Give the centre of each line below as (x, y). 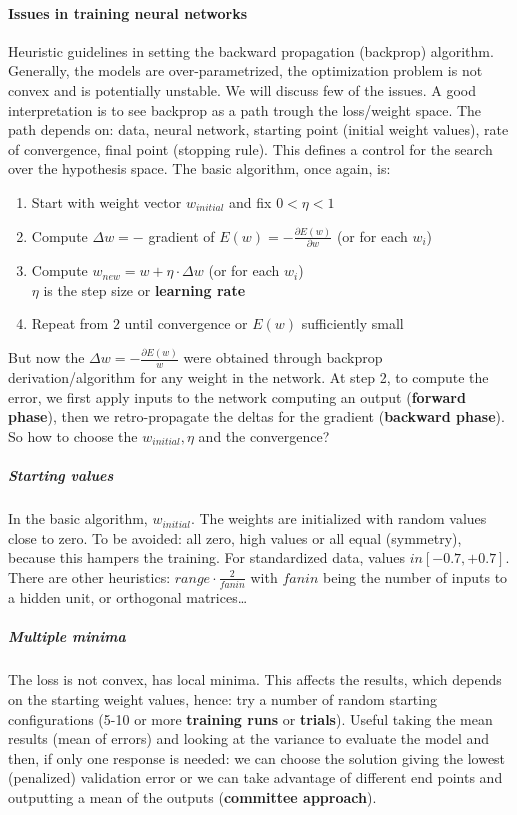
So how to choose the (73, 436)
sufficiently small (352, 323)
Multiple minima (67, 636)
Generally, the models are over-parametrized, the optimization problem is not (245, 70)
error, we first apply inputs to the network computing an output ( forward (237, 396)
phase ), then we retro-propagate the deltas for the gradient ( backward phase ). (256, 416)
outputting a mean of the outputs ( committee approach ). (192, 796)
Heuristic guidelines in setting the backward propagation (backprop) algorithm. (251, 50)
